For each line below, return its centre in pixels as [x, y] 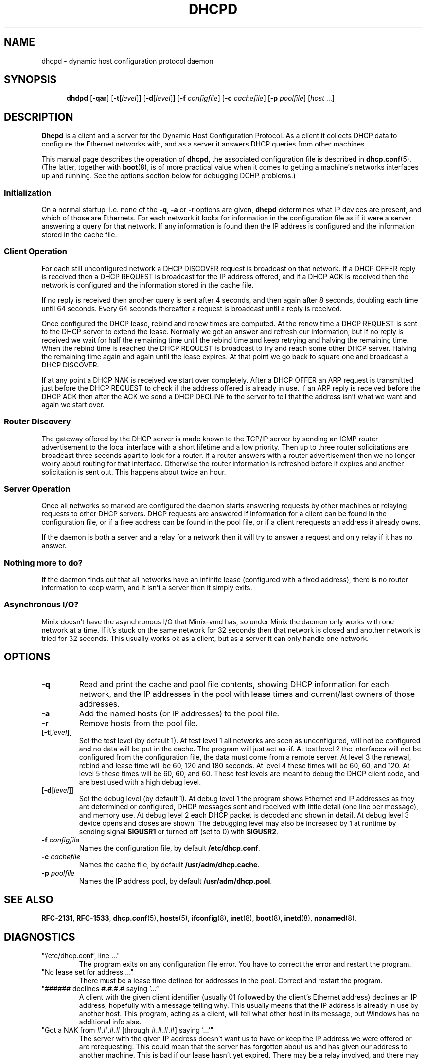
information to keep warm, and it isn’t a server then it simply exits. [147, 588]
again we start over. [73, 404]
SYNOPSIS [30, 80]
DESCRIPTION [39, 117]
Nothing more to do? [43, 562]
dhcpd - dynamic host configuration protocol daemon [127, 61]
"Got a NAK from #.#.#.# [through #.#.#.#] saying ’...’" [127, 1030]
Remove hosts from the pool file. [138, 723]
